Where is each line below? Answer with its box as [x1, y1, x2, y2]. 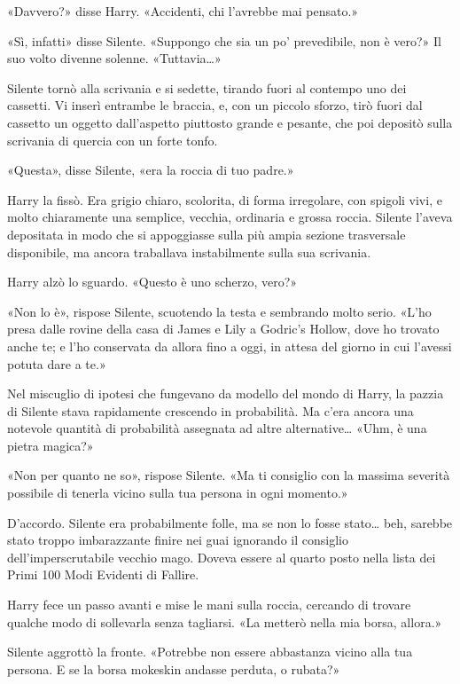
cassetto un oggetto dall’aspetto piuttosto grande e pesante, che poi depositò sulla [7, 113, 453, 131]
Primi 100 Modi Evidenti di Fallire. [7, 565, 199, 584]
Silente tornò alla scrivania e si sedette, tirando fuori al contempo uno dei [7, 78, 407, 97]
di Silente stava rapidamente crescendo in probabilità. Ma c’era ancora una [7, 401, 414, 420]
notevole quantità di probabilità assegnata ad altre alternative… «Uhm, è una [7, 419, 427, 437]
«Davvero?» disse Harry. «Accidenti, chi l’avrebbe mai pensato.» [7, 2, 359, 20]
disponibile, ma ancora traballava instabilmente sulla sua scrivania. [7, 242, 371, 261]
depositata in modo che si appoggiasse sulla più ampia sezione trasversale [7, 224, 406, 243]
